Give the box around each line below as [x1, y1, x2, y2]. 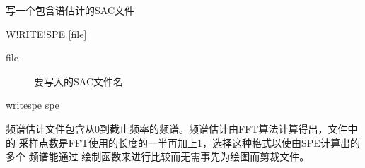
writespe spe [6, 97, 59, 112]
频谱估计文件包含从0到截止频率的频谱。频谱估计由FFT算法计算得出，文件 [6, 121, 348, 136]
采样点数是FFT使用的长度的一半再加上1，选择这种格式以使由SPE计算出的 [18, 135, 360, 150]
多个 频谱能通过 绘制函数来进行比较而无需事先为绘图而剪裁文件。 [6, 149, 310, 164]
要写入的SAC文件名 [34, 73, 123, 88]
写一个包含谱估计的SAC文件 [6, 3, 134, 17]
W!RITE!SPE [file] [6, 26, 87, 41]
